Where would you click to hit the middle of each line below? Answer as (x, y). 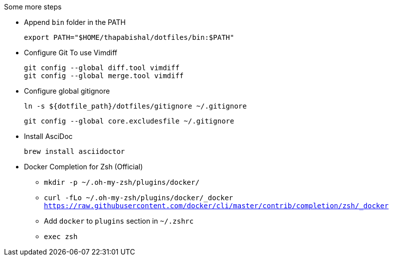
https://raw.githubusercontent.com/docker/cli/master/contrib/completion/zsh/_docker (216, 206)
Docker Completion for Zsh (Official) (84, 167)
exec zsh (61, 237)
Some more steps (33, 7)
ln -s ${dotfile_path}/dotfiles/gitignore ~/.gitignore (135, 106)
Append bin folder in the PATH (75, 22)
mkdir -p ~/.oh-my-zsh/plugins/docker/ (122, 182)
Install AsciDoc (48, 136)
